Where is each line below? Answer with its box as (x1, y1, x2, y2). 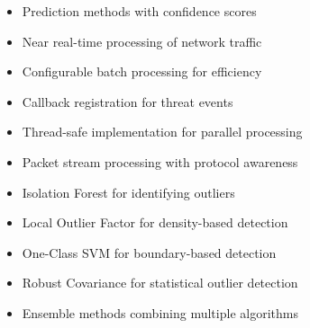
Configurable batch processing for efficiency (22, 62, 262, 81)
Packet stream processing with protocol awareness (22, 152, 298, 171)
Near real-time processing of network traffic (22, 31, 262, 50)
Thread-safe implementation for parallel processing (22, 122, 303, 141)
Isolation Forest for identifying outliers (22, 182, 235, 201)
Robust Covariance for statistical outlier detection (22, 273, 298, 292)
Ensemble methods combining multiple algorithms (22, 303, 298, 322)
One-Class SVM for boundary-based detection (22, 243, 277, 262)
